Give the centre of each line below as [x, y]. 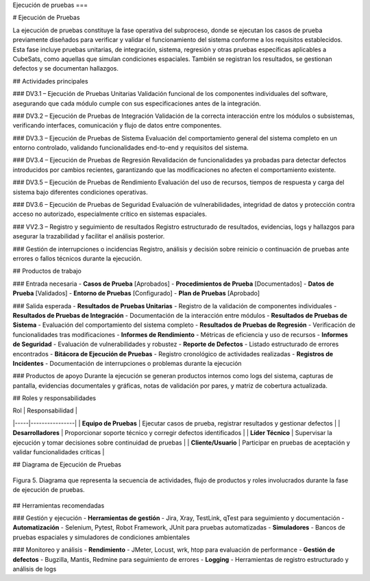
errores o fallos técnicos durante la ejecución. [77, 258]
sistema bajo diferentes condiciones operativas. [80, 192]
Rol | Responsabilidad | [45, 410]
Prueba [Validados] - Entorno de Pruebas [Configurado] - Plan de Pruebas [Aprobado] [136, 293]
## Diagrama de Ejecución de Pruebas [67, 465]
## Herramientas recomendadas [59, 505]
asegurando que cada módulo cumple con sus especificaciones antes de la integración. [137, 103]
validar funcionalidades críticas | [59, 452]
